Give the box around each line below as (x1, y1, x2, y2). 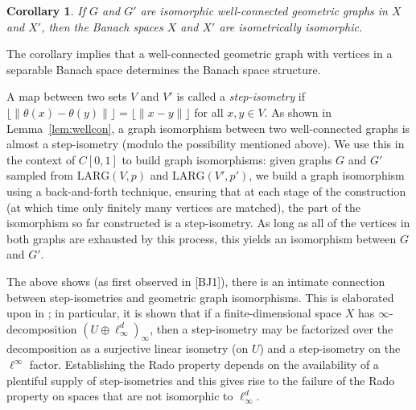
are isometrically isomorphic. (219, 18, 363, 35)
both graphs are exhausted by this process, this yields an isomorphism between (6, 230, 397, 246)
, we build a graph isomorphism (249, 167, 405, 184)
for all (194, 103, 224, 120)
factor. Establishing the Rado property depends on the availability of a (29, 356, 379, 373)
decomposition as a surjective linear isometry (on (6, 340, 249, 357)
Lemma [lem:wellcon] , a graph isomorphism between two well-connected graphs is (6, 119, 410, 136)
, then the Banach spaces (41, 18, 163, 35)
